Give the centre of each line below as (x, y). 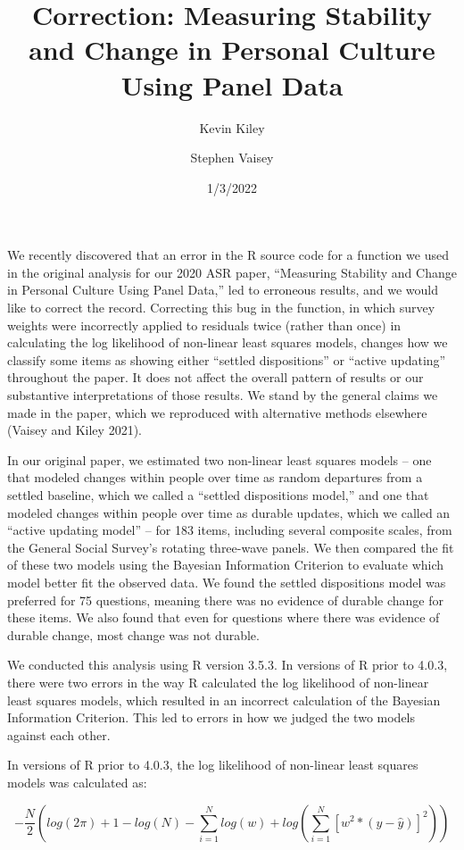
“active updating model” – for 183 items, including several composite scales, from (230, 530)
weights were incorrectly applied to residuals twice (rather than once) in (204, 325)
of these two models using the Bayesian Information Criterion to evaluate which (226, 565)
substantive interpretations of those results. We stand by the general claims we (223, 395)
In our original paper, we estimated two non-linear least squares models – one (220, 459)
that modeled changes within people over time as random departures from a (215, 477)
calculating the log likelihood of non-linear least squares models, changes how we (228, 342)
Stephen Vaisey (232, 158)
